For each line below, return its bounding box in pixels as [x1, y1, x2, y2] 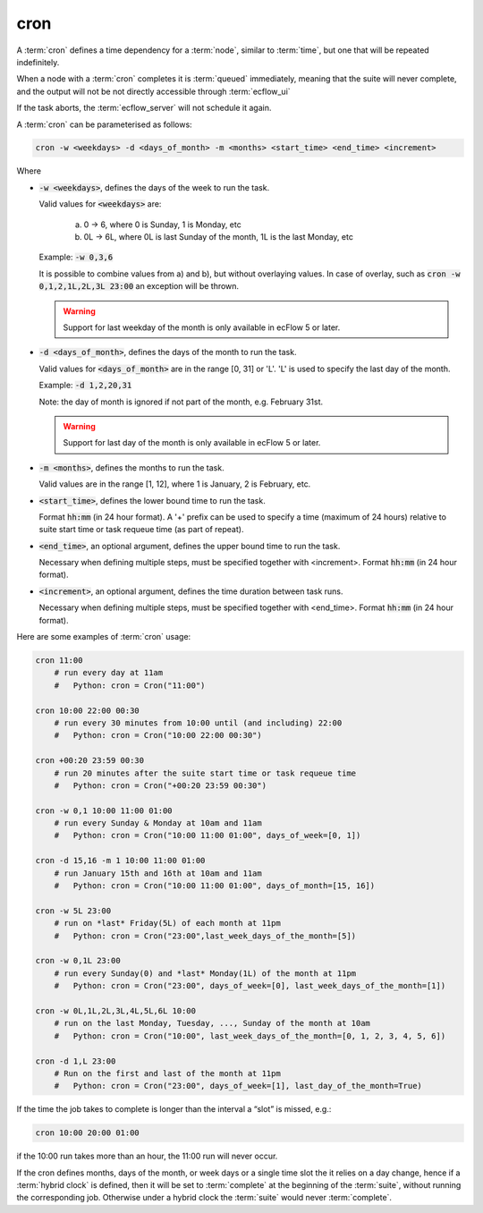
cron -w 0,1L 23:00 [35, 955, 121, 966]
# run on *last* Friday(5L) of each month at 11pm [54, 918, 281, 929]
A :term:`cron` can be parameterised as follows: [16, 119, 192, 130]
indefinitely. [16, 56, 60, 67]
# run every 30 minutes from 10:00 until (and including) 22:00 [54, 717, 343, 728]
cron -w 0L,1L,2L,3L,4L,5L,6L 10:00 [35, 1005, 197, 1015]
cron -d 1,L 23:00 [35, 1056, 116, 1066]
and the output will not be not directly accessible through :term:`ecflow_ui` [16, 86, 291, 97]
